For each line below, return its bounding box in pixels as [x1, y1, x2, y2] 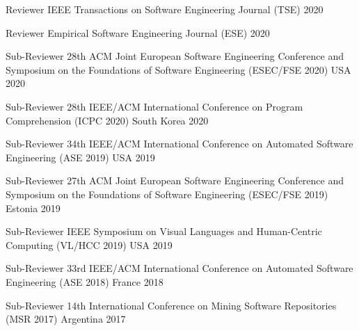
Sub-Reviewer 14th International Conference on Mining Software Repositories [6, 298, 337, 312]
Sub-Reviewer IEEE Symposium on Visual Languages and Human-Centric [6, 224, 322, 239]
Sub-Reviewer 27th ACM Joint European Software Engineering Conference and [6, 173, 344, 188]
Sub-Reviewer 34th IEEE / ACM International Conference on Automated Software [6, 136, 353, 151]
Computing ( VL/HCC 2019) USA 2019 [6, 237, 173, 252]
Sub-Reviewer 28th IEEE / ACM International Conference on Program [6, 99, 303, 113]
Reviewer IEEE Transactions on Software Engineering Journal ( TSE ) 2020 [6, 2, 324, 16]
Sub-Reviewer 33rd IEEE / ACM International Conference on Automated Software [6, 261, 353, 275]
